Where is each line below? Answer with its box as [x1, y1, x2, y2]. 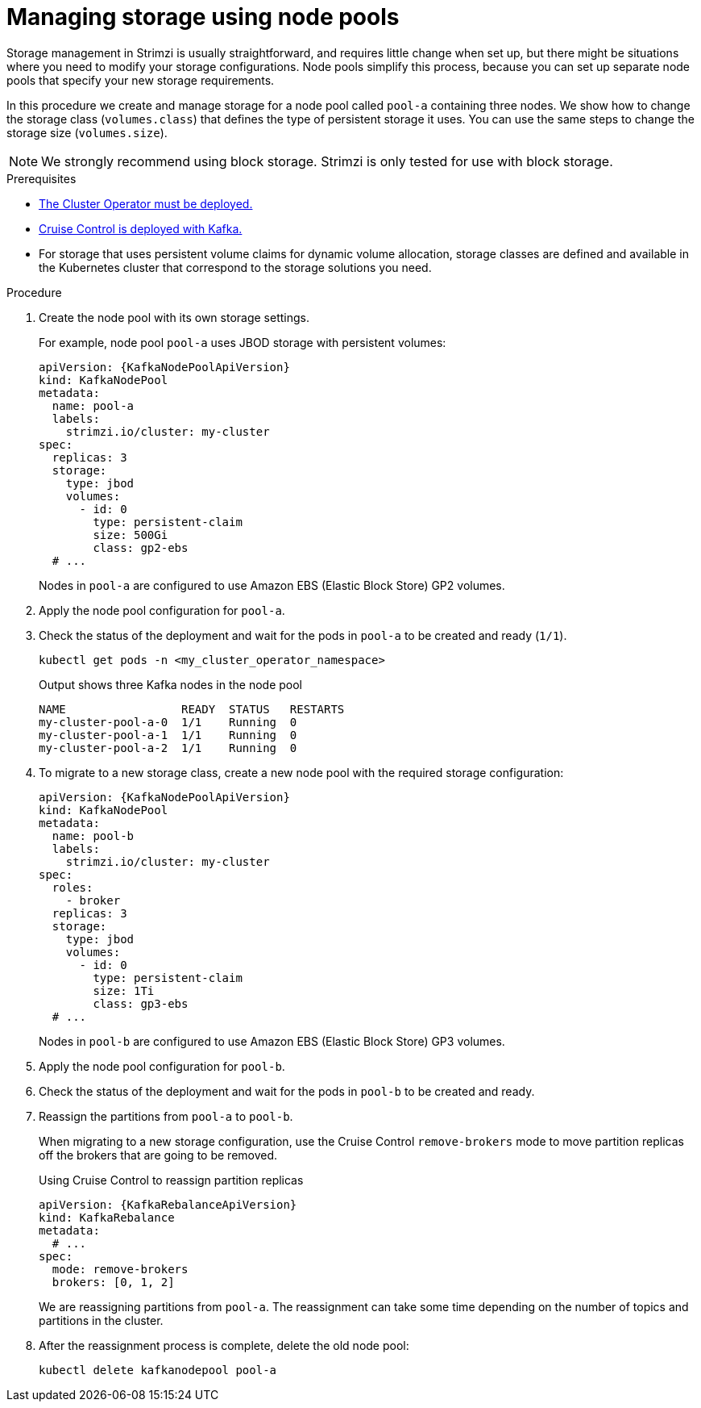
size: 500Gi [93, 528, 168, 541]
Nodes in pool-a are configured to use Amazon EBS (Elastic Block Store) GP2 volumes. [39, 578, 505, 592]
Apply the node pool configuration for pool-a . [39, 603, 285, 617]
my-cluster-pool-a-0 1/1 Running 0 [39, 715, 297, 729]
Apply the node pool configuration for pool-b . [39, 1059, 285, 1073]
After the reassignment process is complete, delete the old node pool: [39, 1338, 409, 1352]
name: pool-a [52, 399, 135, 412]
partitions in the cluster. [39, 1313, 164, 1327]
